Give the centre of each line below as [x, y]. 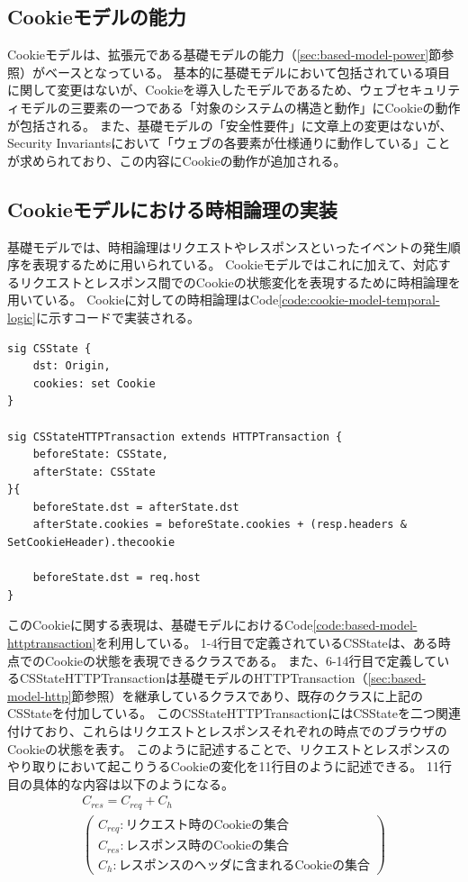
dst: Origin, [72, 366]
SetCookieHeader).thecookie [91, 543]
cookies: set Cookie [94, 383]
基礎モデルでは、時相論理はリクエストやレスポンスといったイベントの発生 [228, 246]
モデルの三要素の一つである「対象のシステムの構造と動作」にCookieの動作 [240, 107]
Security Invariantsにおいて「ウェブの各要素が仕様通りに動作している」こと [229, 143]
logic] [22, 317]
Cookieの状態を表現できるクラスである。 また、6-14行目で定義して [241, 660]
